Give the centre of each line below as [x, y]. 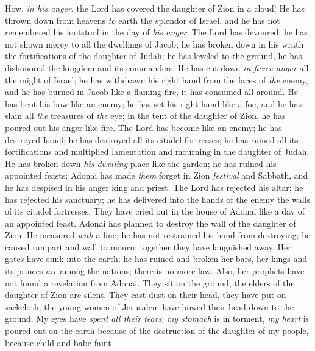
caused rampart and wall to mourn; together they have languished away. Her [148, 246]
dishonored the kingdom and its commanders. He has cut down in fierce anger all [157, 67]
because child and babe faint [58, 342]
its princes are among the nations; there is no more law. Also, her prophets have [155, 271]
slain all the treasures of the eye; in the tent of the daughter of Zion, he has [145, 115]
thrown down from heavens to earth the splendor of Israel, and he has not [143, 20]
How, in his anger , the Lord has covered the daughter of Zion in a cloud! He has [155, 8]
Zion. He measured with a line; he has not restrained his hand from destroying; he [158, 235]
